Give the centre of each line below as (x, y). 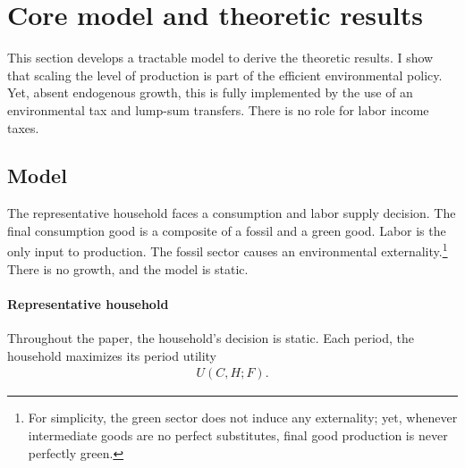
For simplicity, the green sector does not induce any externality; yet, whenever (243, 418)
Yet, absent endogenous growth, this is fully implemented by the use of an (210, 92)
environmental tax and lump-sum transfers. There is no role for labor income (218, 109)
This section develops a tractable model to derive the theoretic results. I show (220, 58)
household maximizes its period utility (112, 355)
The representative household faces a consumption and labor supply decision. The (232, 213)
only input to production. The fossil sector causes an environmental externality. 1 (228, 250)
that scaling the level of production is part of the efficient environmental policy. (225, 75)
